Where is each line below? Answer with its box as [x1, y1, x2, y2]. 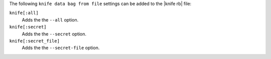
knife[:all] [9, 10, 39, 16]
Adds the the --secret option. [22, 30, 87, 37]
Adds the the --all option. [22, 16, 79, 22]
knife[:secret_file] [9, 38, 60, 43]
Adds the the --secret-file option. [22, 45, 100, 51]
